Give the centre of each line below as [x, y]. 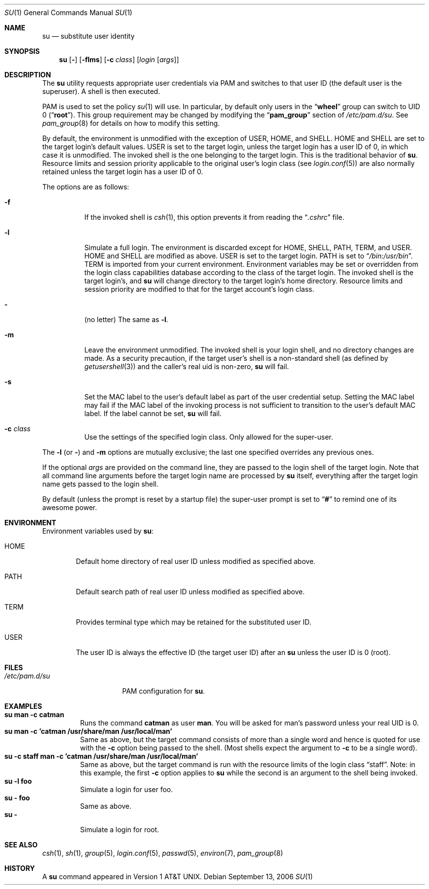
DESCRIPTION [28, 75]
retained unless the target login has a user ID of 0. [123, 172]
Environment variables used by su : [98, 531]
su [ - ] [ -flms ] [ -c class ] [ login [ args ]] [119, 59]
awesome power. [70, 507]
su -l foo [18, 781]
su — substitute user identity [89, 36]
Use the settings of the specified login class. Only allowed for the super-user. [209, 437]
